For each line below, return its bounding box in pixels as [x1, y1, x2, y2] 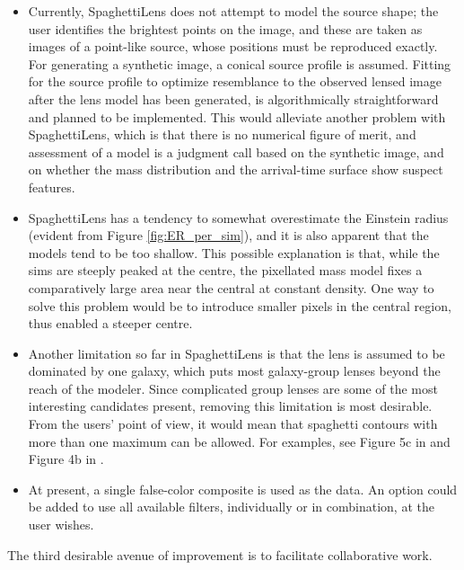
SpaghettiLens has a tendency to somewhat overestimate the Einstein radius [28, 208, 449, 227]
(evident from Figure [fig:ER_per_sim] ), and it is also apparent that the [28, 226, 429, 245]
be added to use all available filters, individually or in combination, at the [28, 497, 434, 516]
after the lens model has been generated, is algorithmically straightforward [28, 89, 439, 108]
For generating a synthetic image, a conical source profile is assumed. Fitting [28, 54, 451, 73]
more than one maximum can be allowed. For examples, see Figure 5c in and [28, 432, 451, 450]
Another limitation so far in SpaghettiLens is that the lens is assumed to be [28, 343, 445, 362]
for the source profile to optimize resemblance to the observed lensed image [28, 72, 442, 91]
